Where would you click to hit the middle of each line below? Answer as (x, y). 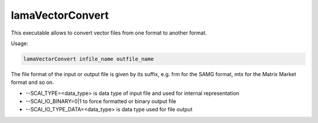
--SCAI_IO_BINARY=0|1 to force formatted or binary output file (101, 101)
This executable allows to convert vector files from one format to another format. (109, 33)
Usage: (20, 43)
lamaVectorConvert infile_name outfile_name (89, 59)
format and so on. (32, 83)
